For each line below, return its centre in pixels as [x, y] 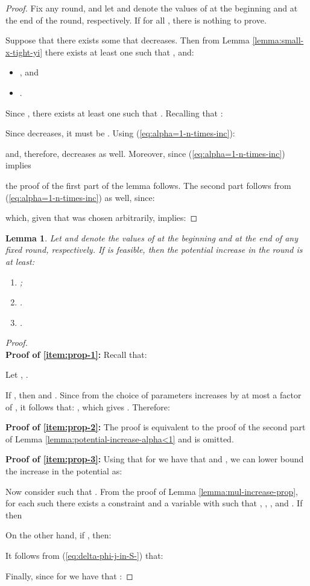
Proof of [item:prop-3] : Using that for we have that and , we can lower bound [155, 459]
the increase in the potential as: [64, 471]
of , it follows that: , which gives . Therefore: [88, 406]
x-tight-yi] [24, 52]
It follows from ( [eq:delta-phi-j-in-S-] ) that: [84, 555]
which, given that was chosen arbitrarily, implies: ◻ [102, 218]
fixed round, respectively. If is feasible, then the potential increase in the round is [154, 250]
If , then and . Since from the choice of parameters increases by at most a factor [153, 395]
